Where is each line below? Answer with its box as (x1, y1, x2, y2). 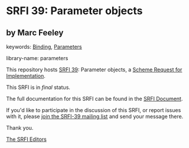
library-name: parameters (6, 55, 69, 61)
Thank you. (6, 124, 34, 131)
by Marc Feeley (6, 28, 64, 38)
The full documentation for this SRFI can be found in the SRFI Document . (6, 96, 183, 102)
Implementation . (6, 73, 46, 79)
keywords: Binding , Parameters (6, 43, 82, 50)
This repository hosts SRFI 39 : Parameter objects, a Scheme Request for (6, 66, 183, 73)
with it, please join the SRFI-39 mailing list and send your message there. (6, 113, 184, 120)
